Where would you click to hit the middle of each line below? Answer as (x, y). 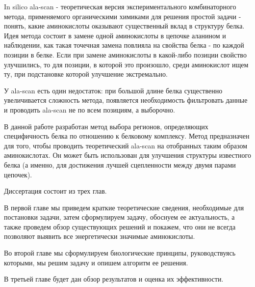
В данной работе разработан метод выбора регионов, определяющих (106, 126)
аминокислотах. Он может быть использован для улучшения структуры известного (127, 155)
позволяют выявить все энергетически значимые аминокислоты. (100, 236)
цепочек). (18, 174)
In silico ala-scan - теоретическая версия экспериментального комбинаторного (120, 6)
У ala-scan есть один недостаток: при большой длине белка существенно (113, 90)
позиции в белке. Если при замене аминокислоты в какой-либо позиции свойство (125, 54)
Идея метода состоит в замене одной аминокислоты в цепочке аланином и (115, 35)
